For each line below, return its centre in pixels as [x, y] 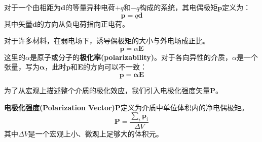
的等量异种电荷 [90, 7]
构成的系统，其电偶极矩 [179, 7]
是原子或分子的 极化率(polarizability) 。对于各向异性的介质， [131, 57]
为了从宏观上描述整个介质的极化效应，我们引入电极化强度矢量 [107, 90]
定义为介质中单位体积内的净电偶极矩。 [184, 107]
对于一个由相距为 [32, 7]
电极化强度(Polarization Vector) [60, 107]
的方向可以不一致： [115, 67]
